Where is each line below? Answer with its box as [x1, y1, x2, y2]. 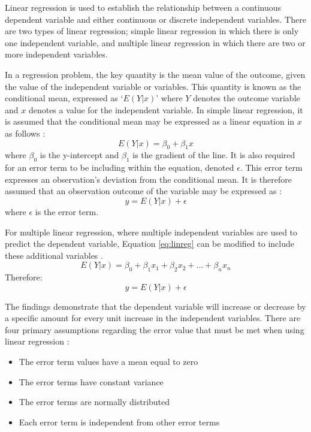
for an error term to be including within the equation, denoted [5, 161, 234, 174]
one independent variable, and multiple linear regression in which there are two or [5, 36, 306, 49]
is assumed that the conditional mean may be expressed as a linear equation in [5, 115, 295, 128]
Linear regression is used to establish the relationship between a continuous [5, 1, 282, 13]
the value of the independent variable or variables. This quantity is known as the [5, 80, 301, 92]
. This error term [240, 161, 303, 174]
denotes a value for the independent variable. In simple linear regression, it [28, 103, 303, 116]
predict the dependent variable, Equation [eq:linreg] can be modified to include [5, 237, 294, 250]
